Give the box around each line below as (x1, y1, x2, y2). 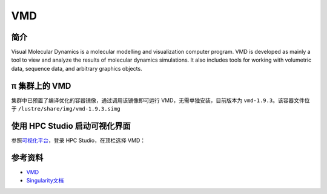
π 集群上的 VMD (11, 80, 71, 91)
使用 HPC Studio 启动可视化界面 (11, 121, 131, 131)
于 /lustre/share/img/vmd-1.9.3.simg (11, 105, 121, 112)
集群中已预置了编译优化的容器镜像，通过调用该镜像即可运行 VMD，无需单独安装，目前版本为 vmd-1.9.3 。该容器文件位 (11, 97, 310, 104)
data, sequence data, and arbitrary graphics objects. (11, 65, 142, 72)
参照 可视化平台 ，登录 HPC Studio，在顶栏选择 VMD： (11, 137, 145, 144)
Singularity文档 (26, 177, 64, 184)
